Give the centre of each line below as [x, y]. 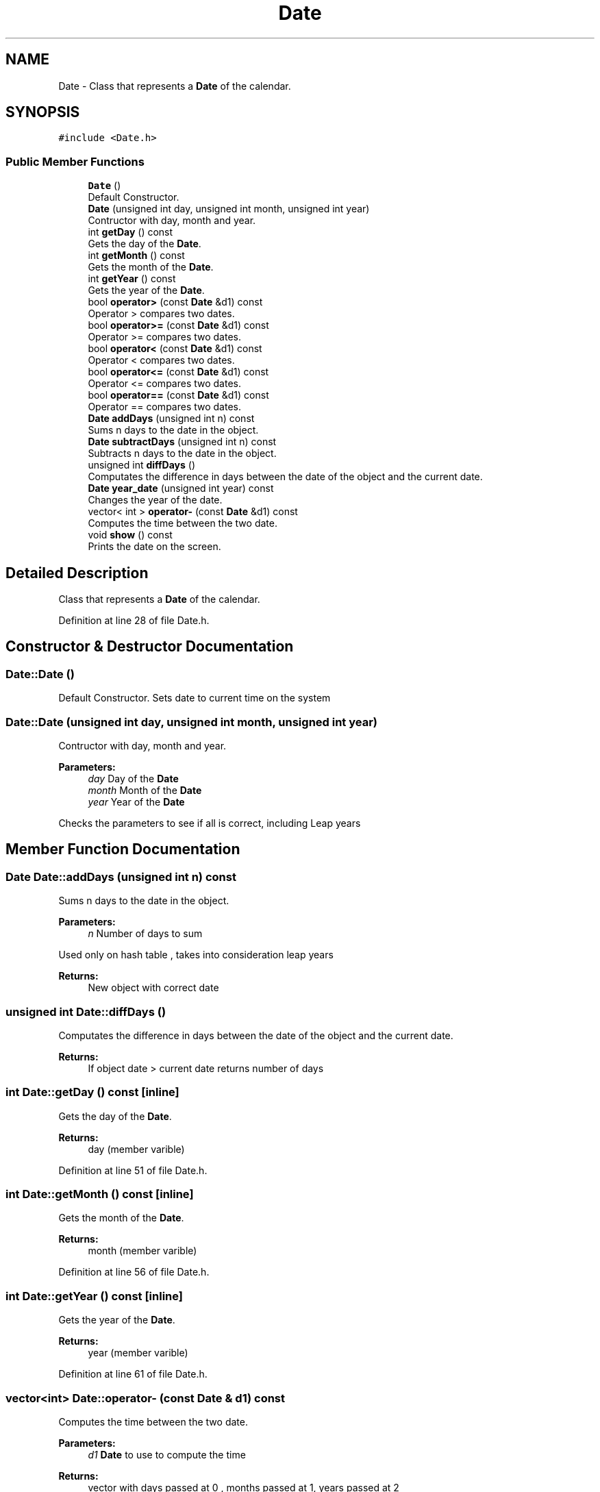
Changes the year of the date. [155, 500]
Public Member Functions [75, 161]
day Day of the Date [133, 779]
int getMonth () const [136, 256]
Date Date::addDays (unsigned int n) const [121, 876]
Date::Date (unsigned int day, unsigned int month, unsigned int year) [192, 722]
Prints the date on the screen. [154, 547]
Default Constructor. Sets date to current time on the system [195, 698]
